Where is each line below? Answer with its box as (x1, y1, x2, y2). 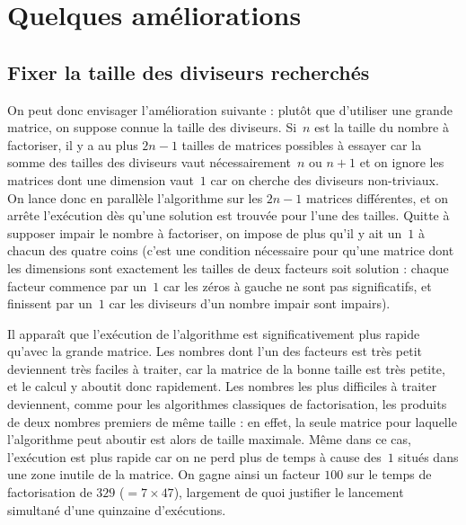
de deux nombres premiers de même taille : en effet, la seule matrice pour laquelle (7, 412, 457, 431)
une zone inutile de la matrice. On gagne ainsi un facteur (7, 465, 321, 484)
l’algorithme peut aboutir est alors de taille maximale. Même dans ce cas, (7, 430, 411, 449)
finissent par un (7, 294, 92, 313)
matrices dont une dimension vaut (7, 170, 194, 189)
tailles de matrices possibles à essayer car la (181, 135, 422, 154)
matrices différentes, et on (306, 188, 449, 207)
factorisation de (7, 483, 92, 502)
